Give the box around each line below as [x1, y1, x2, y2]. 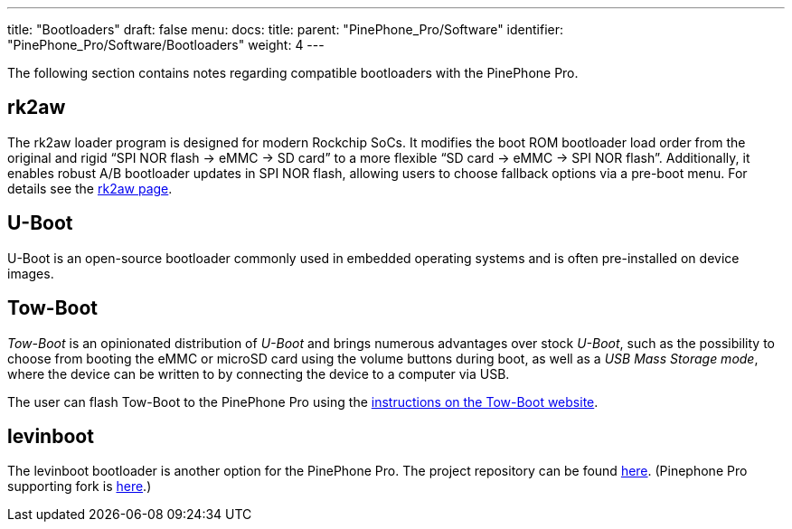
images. [7, 265, 54, 281]
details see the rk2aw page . [7, 180, 173, 196]
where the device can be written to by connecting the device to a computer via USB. [7, 365, 510, 382]
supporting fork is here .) [7, 478, 152, 495]
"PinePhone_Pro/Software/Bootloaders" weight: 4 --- [7, 37, 325, 52]
